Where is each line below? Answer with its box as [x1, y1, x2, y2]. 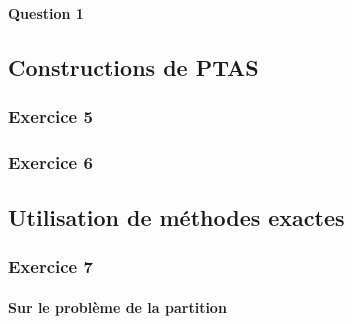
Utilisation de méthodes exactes [8, 202, 345, 233]
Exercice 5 [8, 103, 93, 128]
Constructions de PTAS [8, 51, 259, 82]
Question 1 [8, 2, 84, 23]
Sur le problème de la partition [8, 296, 227, 317]
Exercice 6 [8, 149, 93, 174]
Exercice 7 [8, 254, 93, 279]
